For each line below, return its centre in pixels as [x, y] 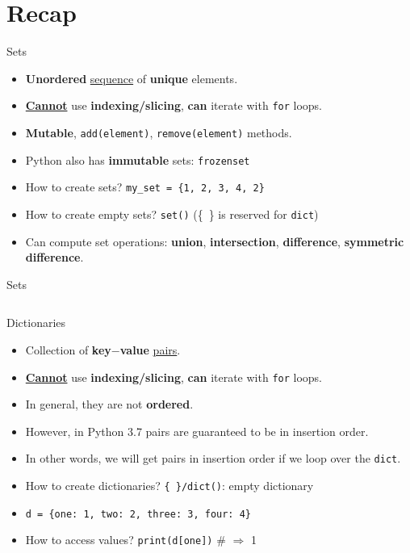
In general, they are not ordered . [109, 404]
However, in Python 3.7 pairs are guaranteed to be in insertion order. [197, 431]
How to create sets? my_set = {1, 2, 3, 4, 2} [145, 187]
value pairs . [150, 349]
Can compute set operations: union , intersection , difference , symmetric [215, 241]
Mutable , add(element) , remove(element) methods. [159, 132]
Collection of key [68, 349]
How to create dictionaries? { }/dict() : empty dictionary [169, 486]
